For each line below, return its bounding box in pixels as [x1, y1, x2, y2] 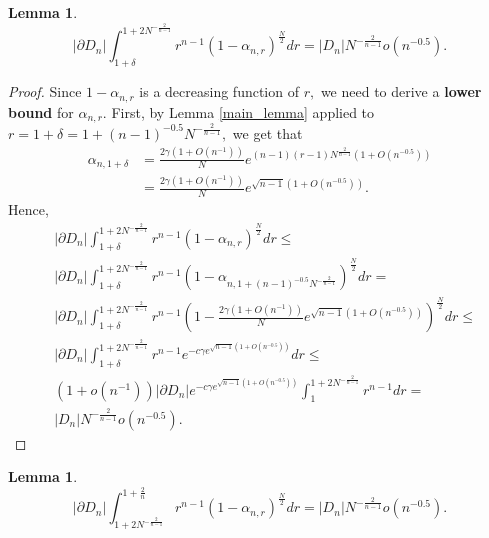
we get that [232, 122, 303, 143]
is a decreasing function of [139, 81, 299, 102]
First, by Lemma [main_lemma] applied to [111, 101, 375, 122]
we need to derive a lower [320, 81, 482, 102]
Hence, [8, 199, 49, 220]
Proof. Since [8, 81, 82, 102]
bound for [8, 101, 74, 122]
